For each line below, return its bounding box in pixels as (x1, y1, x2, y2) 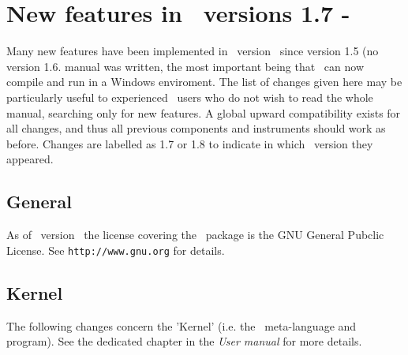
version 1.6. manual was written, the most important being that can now (6, 58, 365, 74)
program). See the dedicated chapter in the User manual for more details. (6, 333, 362, 349)
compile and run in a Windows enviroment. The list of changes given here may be (6, 73, 402, 90)
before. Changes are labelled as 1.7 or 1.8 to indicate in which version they (6, 135, 373, 151)
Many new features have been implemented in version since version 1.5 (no (6, 43, 379, 59)
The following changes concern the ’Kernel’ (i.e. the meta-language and (6, 317, 357, 334)
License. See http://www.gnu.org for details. (6, 241, 225, 258)
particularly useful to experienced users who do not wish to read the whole (6, 88, 373, 105)
